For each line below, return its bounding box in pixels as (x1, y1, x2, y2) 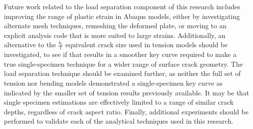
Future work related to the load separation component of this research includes (4, 1, 240, 11)
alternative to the (4, 39, 56, 50)
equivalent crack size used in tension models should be (65, 39, 228, 50)
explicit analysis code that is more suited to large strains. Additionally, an (4, 30, 226, 40)
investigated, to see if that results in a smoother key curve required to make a (4, 49, 237, 59)
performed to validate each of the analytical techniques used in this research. (4, 116, 233, 126)
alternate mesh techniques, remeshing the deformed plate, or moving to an (4, 20, 227, 31)
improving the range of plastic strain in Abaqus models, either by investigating (4, 11, 240, 21)
